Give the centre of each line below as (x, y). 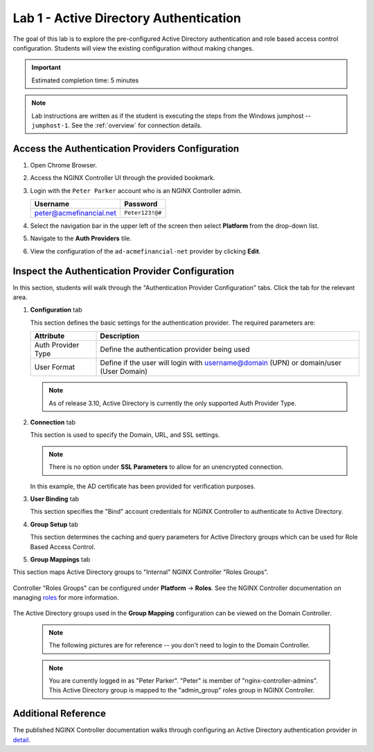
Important (46, 68)
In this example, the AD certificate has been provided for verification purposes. (143, 486)
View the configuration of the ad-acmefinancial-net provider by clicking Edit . (145, 251)
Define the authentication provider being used (175, 350)
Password (141, 204)
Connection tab (53, 422)
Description (120, 336)
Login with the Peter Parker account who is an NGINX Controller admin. (136, 190)
